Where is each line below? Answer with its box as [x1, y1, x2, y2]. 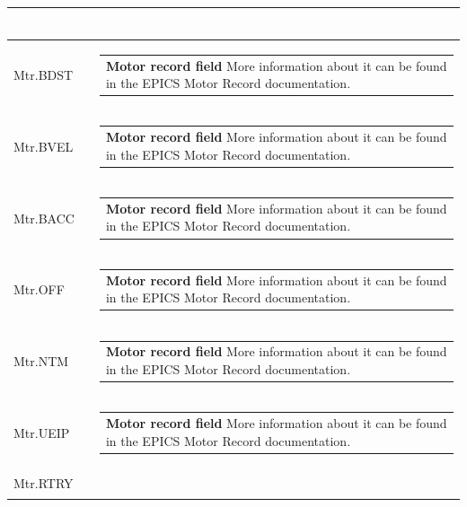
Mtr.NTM [13, 351, 69, 370]
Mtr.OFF [13, 280, 65, 299]
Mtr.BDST [13, 66, 74, 84]
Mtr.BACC [13, 208, 75, 227]
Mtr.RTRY [13, 474, 74, 493]
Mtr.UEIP [13, 423, 70, 441]
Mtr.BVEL [13, 136, 74, 155]
